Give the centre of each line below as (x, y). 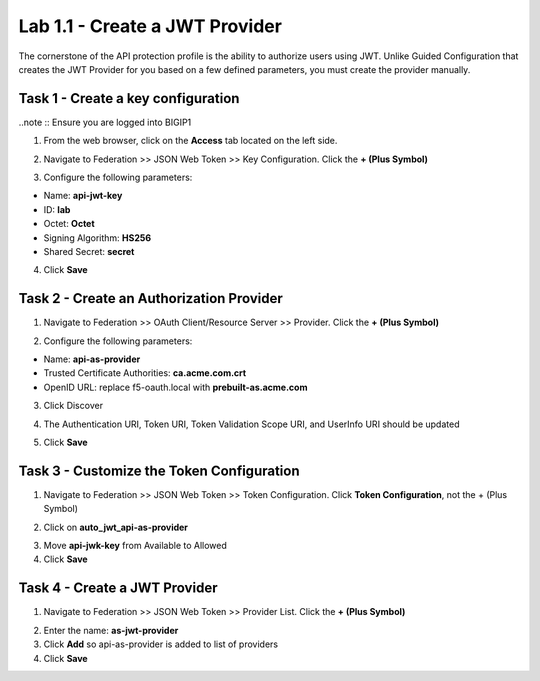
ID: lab (57, 209)
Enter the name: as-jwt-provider (111, 630)
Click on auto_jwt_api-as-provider (116, 527)
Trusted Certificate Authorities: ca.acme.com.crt (145, 373)
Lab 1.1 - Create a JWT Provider (150, 26)
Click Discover (73, 406)
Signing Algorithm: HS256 (97, 237)
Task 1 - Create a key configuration (129, 98)
